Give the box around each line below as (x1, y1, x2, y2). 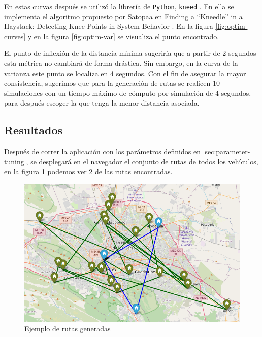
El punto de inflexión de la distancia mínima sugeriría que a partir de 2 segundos (4, 48, 256, 58)
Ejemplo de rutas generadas (24, 323, 111, 334)
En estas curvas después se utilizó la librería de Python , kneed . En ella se (4, 1, 234, 11)
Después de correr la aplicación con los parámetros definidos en (4, 146, 201, 157)
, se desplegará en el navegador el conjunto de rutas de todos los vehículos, (26, 156, 258, 166)
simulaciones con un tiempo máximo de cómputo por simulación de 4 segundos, (4, 87, 251, 98)
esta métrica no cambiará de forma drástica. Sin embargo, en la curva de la (4, 58, 238, 69)
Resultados (4, 122, 62, 138)
